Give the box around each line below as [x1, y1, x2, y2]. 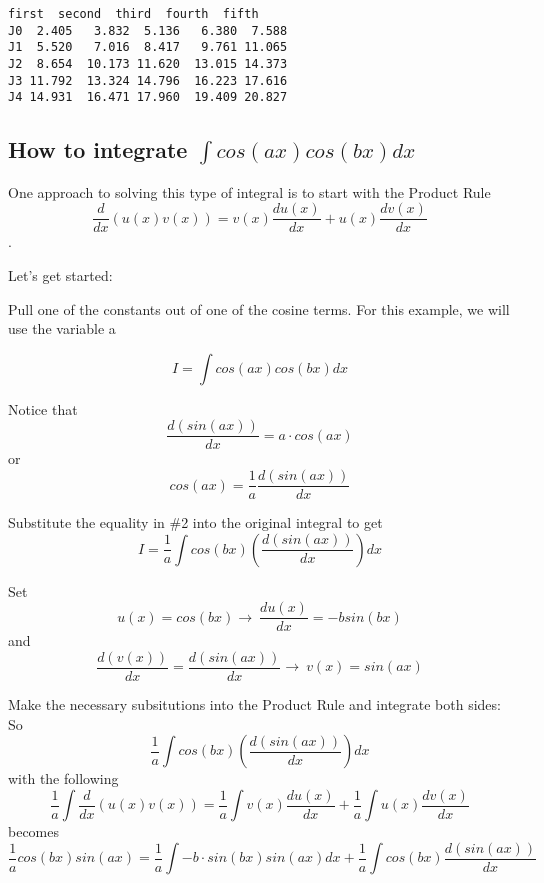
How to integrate [8, 134, 188, 165]
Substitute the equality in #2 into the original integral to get [8, 512, 383, 533]
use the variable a [8, 318, 116, 339]
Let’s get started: [8, 265, 113, 285]
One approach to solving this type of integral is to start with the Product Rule [8, 181, 491, 202]
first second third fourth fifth [8, 7, 259, 21]
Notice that [8, 398, 78, 419]
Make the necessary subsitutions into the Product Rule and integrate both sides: [8, 694, 501, 714]
